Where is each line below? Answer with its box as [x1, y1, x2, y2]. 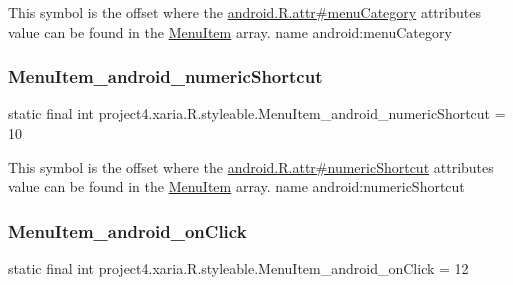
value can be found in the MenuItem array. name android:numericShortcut [8, 176, 465, 197]
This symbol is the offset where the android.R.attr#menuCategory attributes [8, 2, 481, 22]
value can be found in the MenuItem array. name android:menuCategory [8, 21, 452, 42]
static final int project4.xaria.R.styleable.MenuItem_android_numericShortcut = [8, 103, 506, 124]
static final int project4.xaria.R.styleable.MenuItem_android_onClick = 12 [8, 258, 469, 278]
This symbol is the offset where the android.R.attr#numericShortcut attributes [8, 156, 494, 177]
